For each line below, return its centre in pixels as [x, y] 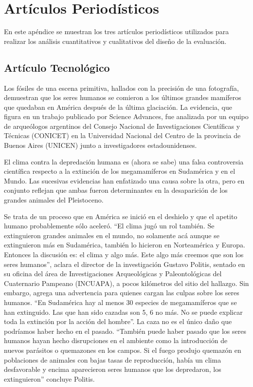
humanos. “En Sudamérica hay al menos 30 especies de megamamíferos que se [120, 302]
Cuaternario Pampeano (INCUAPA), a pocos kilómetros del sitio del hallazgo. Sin [126, 283]
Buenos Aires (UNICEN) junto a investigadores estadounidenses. [100, 145]
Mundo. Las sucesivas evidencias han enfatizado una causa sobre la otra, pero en [124, 180]
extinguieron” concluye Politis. [49, 378]
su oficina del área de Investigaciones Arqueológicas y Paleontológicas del [113, 274]
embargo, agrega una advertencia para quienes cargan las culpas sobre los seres [122, 293]
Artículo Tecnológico [57, 67]
